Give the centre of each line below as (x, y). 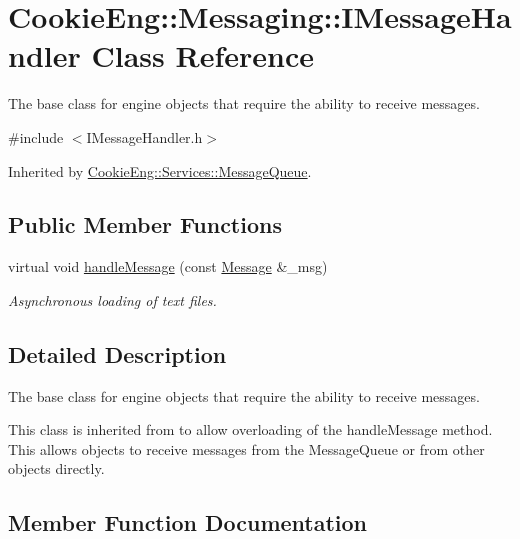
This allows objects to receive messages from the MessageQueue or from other (246, 448)
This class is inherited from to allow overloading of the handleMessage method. (250, 429)
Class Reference (202, 55)
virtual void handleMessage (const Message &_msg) (168, 266)
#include (36, 136)
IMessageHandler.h (144, 136)
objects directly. (56, 468)
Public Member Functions (145, 224)
